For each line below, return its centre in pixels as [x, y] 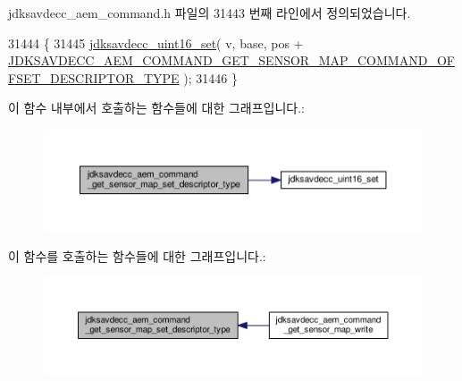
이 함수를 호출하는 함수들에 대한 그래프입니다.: [137, 255]
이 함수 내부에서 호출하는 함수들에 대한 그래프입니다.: [156, 108]
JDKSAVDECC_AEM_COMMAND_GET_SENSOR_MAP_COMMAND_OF [231, 60]
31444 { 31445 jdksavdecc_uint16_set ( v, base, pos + [156, 42]
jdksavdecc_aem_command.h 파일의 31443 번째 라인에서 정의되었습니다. [210, 13]
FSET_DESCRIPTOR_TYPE [94, 77]
